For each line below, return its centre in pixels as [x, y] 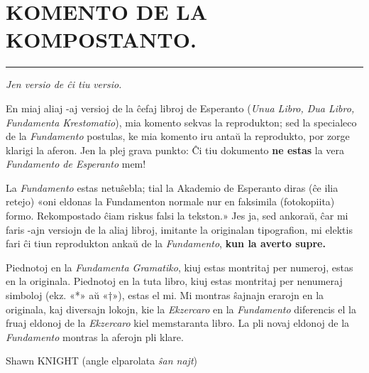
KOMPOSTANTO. [101, 39]
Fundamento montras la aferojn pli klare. [95, 336]
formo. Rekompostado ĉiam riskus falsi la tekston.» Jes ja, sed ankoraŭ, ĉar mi [177, 216]
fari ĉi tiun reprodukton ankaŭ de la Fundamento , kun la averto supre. [166, 243]
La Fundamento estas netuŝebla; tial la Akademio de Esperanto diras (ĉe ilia [172, 187]
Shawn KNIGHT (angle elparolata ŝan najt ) [102, 361]
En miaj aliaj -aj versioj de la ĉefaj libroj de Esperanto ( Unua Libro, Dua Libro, [180, 108]
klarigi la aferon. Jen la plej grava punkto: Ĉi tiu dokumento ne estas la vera [175, 150]
